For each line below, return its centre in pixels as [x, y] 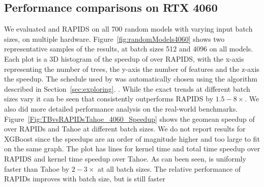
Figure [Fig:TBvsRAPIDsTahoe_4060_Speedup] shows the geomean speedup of [129, 118]
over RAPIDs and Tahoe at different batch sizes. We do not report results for [125, 129]
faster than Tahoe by [37, 168]
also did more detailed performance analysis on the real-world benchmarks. [121, 108]
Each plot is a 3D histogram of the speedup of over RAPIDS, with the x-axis [124, 58]
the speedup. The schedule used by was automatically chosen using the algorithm [131, 79]
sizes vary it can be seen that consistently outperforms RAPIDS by [109, 99]
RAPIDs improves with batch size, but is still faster [85, 179]
